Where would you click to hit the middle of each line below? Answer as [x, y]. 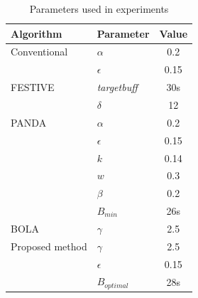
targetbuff [117, 87]
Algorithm [37, 33]
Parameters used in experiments [99, 9]
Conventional [39, 52]
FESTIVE [33, 87]
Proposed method [49, 246]
